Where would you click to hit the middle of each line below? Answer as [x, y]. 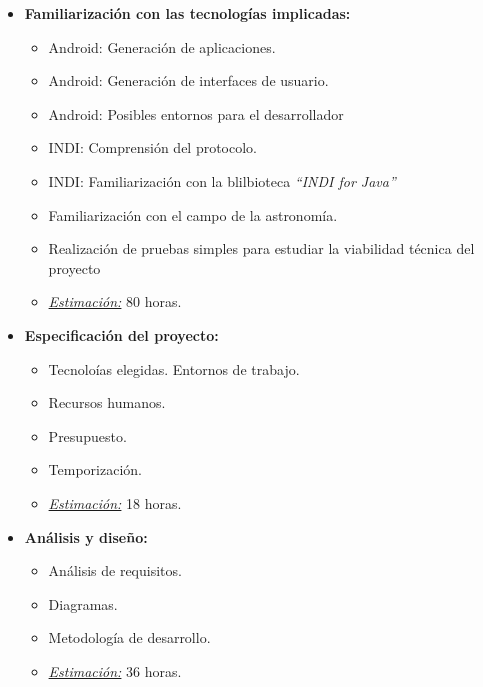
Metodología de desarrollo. [129, 637]
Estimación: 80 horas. [115, 301]
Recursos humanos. [107, 402]
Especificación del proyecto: [121, 334]
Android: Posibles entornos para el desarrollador [196, 113]
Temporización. [95, 469]
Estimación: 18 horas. [115, 502]
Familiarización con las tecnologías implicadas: [187, 13]
